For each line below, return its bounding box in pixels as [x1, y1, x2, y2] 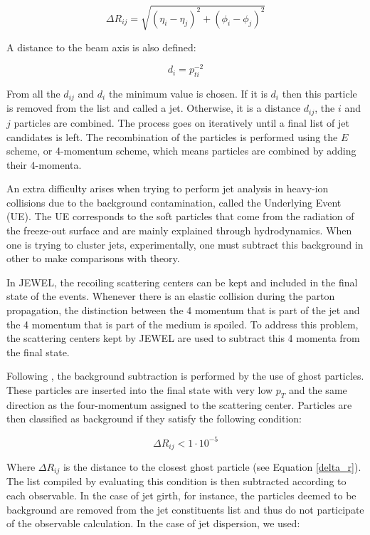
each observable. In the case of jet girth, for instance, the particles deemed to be [6, 488, 356, 502]
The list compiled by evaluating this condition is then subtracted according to [6, 474, 347, 489]
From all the [6, 86, 60, 101]
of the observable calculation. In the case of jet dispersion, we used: [6, 516, 300, 531]
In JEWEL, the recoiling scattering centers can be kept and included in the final [6, 274, 358, 289]
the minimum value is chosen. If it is [108, 86, 268, 101]
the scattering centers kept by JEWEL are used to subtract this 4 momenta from [6, 331, 360, 346]
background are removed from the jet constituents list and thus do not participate [6, 502, 364, 516]
